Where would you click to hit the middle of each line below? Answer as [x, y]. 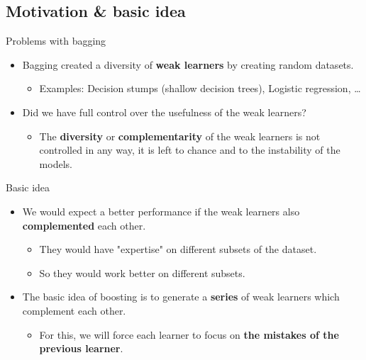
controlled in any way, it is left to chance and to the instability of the [190, 150]
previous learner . [81, 348]
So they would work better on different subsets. [142, 272]
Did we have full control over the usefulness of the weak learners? [164, 112]
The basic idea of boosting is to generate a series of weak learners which [181, 297]
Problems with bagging [56, 41]
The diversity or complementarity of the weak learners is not [180, 136]
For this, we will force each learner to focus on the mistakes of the [189, 334]
